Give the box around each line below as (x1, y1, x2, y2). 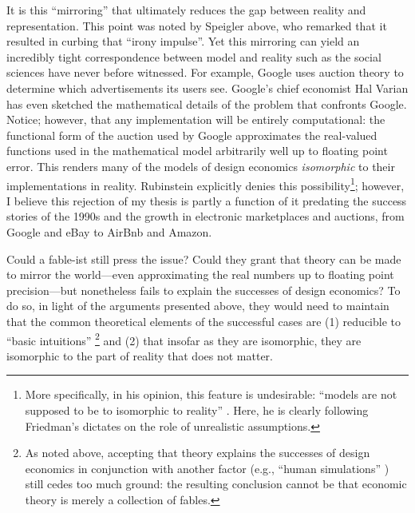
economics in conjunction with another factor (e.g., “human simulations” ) (25, 459, 389, 476)
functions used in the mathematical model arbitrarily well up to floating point (6, 142, 388, 159)
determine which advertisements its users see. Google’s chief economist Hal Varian (6, 79, 409, 96)
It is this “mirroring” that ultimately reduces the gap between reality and (6, 2, 366, 18)
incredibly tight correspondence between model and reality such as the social (6, 48, 381, 65)
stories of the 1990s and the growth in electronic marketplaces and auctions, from (6, 208, 405, 225)
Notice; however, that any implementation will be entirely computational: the (6, 111, 385, 128)
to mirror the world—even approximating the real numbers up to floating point (6, 266, 394, 283)
